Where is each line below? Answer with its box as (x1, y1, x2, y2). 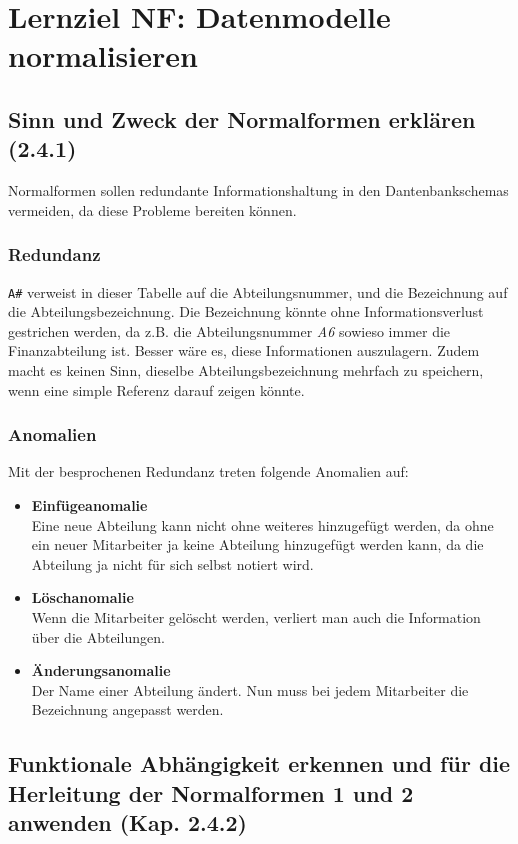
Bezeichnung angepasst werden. (31, 699, 224, 720)
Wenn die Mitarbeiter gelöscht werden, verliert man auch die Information (31, 606, 481, 627)
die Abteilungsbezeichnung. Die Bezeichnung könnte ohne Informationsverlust (8, 301, 484, 322)
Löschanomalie (31, 587, 134, 608)
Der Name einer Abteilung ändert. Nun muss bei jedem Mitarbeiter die (31, 679, 469, 700)
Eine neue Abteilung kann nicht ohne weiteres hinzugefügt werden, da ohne (31, 514, 494, 535)
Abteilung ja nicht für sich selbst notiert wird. (31, 553, 314, 574)
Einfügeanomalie (31, 495, 148, 515)
